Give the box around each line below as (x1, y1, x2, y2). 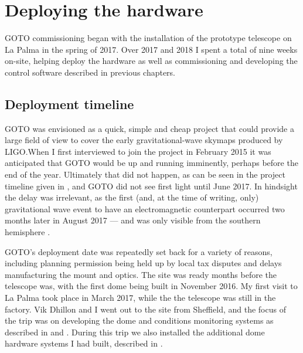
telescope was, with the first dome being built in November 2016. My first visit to (5, 280, 298, 292)
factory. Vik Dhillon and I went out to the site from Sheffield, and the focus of (5, 303, 286, 315)
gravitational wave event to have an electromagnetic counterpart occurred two (5, 202, 285, 215)
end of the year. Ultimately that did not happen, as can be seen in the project (5, 168, 285, 181)
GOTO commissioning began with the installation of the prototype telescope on (5, 32, 292, 44)
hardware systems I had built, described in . (5, 337, 163, 349)
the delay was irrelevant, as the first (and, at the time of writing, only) (5, 191, 259, 203)
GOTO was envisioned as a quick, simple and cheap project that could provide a (5, 122, 294, 134)
